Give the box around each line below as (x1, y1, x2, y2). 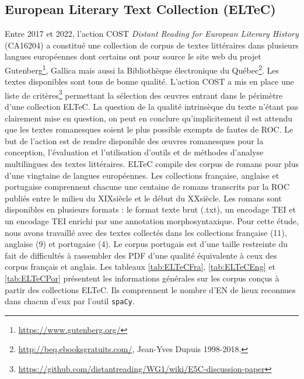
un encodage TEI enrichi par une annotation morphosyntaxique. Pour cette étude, (5, 215, 299, 227)
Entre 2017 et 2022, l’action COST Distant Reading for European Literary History (5, 27, 299, 40)
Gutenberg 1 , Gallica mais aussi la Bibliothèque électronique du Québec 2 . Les (5, 62, 279, 76)
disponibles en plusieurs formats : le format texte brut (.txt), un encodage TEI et (5, 203, 296, 215)
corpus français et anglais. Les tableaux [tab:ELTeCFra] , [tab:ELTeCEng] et (5, 260, 275, 273)
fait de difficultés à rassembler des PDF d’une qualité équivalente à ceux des (5, 249, 277, 261)
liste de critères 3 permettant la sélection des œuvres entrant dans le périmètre (5, 87, 283, 101)
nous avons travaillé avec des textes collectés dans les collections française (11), (5, 226, 287, 238)
